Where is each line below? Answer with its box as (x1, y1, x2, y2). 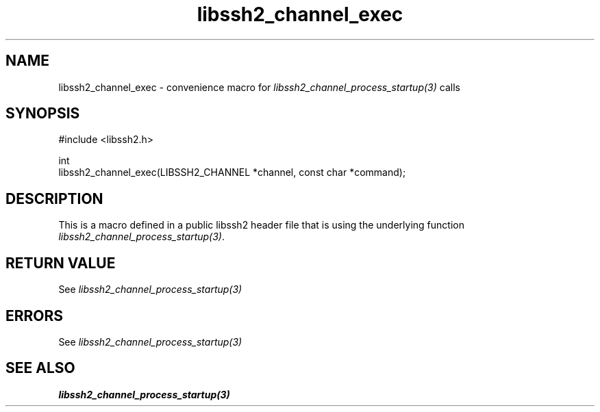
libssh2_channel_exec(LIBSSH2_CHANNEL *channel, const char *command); (58, 166, 406, 179)
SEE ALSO (5, 359, 75, 377)
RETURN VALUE (5, 254, 116, 272)
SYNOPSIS (5, 105, 80, 123)
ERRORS (5, 307, 64, 324)
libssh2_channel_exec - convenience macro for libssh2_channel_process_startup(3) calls (58, 81, 460, 93)
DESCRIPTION (5, 190, 103, 207)
